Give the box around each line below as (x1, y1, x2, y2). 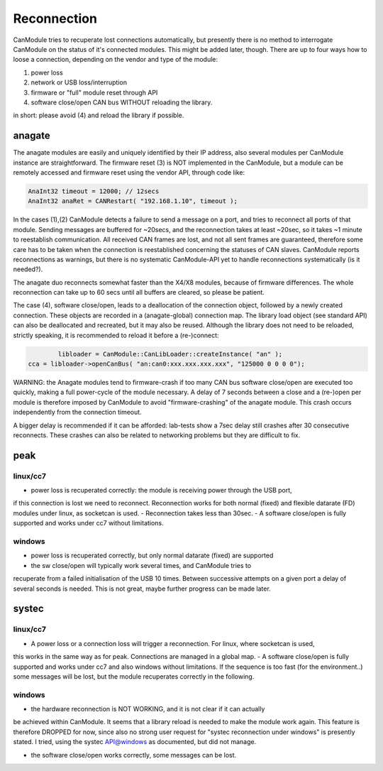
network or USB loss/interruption (30, 78, 128, 87)
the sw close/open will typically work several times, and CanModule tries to (30, 561, 252, 569)
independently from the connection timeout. (13, 408, 142, 417)
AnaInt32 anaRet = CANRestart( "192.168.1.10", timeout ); (28, 197, 238, 205)
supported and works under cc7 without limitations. (13, 519, 164, 527)
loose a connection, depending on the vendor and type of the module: (13, 55, 218, 64)
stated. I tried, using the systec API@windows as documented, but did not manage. (13, 738, 257, 746)
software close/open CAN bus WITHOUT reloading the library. (30, 98, 213, 106)
